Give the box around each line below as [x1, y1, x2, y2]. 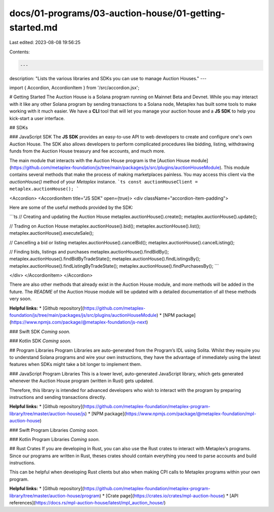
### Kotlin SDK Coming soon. [9, 338, 72, 344]
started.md [9, 22, 58, 33]
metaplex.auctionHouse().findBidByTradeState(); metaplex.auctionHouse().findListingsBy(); [9, 256, 200, 262]
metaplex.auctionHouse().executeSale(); [9, 230, 94, 236]
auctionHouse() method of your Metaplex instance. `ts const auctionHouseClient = [9, 178, 198, 185]
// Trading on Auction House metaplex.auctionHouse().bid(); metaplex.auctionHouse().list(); [9, 223, 201, 229]
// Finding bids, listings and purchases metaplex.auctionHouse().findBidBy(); [9, 248, 169, 254]
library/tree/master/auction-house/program [9, 492, 100, 499]
